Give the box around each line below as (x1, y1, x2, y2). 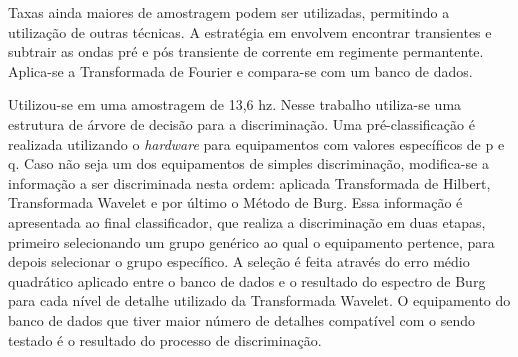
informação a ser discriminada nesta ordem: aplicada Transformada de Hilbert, (8, 172, 491, 193)
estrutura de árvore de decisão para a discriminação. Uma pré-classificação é (8, 113, 475, 134)
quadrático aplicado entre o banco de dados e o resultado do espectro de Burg (8, 270, 486, 291)
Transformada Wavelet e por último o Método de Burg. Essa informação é (8, 192, 463, 213)
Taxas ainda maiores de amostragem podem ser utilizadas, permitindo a (8, 2, 450, 22)
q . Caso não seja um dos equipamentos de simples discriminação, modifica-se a (8, 153, 489, 174)
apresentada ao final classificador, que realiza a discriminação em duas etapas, (8, 211, 486, 232)
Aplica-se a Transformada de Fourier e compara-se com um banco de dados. (8, 60, 473, 81)
